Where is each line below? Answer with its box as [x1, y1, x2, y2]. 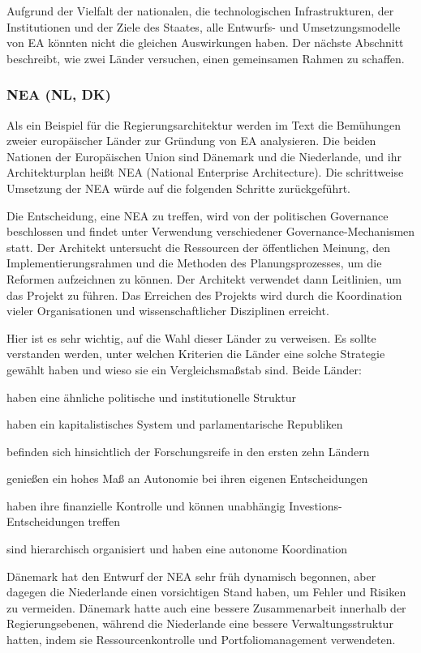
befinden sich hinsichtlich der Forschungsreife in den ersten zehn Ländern [6, 442, 370, 459]
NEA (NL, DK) [6, 84, 111, 105]
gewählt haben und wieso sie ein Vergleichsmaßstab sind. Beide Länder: [6, 361, 362, 378]
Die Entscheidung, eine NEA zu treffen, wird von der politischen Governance [6, 207, 389, 224]
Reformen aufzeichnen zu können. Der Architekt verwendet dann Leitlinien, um [6, 270, 402, 287]
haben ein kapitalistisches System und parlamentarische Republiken [6, 416, 343, 433]
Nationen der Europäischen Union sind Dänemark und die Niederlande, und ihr [6, 147, 402, 164]
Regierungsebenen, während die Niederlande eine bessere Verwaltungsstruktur [6, 615, 393, 632]
